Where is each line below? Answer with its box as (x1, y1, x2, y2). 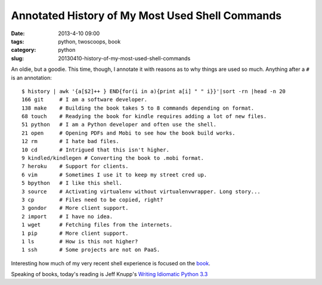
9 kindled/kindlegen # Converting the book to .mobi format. (21, 155, 204, 162)
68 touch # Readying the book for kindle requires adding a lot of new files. (21, 113, 267, 120)
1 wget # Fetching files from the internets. (21, 221, 173, 228)
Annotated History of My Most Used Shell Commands (11, 9, 282, 22)
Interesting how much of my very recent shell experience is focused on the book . (11, 259, 211, 267)
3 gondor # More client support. (21, 205, 129, 212)
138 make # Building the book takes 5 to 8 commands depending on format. (21, 104, 255, 111)
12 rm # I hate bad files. (21, 138, 119, 145)
